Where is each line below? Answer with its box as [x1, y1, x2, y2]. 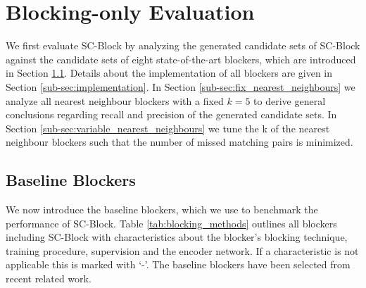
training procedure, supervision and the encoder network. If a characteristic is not [6, 243, 359, 258]
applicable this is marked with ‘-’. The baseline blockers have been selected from [6, 257, 351, 272]
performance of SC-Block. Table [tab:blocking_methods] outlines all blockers [6, 215, 337, 230]
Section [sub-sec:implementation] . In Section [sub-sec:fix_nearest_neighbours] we [6, 79, 355, 94]
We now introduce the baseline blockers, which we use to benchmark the [6, 202, 318, 217]
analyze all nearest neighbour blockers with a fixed [6, 93, 224, 108]
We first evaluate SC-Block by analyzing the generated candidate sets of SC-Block [6, 38, 360, 53]
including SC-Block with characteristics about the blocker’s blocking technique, [6, 230, 348, 244]
